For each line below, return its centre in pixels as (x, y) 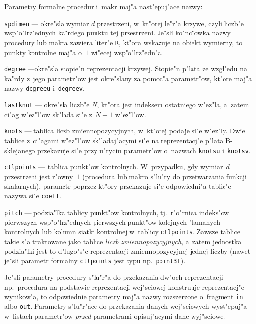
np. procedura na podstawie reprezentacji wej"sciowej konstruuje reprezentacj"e (124, 287)
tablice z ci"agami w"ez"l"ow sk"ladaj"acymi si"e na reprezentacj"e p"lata (114, 140)
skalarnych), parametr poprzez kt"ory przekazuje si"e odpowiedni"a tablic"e (118, 186)
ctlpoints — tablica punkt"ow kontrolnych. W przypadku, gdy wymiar (114, 167)
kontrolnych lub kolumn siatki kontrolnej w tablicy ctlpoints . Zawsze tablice (122, 231)
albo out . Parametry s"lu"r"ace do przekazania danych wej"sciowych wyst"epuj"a (126, 306)
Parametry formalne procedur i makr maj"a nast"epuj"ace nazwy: (104, 6)
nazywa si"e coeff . (33, 195)
